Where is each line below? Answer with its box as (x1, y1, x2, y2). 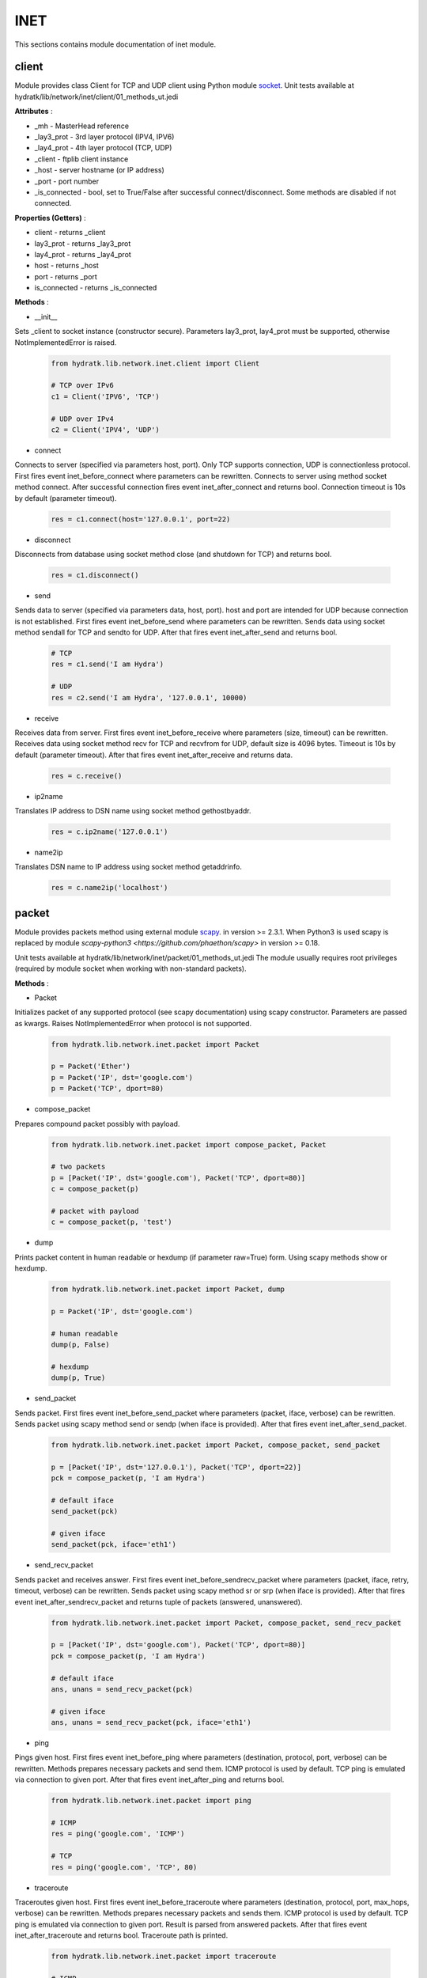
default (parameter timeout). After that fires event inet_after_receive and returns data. (14, 750, 293, 760)
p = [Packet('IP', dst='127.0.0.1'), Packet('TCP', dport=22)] (51, 1462, 302, 1472)
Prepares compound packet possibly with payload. (14, 1119, 180, 1128)
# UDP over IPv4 (51, 414, 115, 423)
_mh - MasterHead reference (34, 121, 130, 131)
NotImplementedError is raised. (14, 337, 117, 347)
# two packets (51, 1162, 106, 1171)
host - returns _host (34, 261, 99, 271)
